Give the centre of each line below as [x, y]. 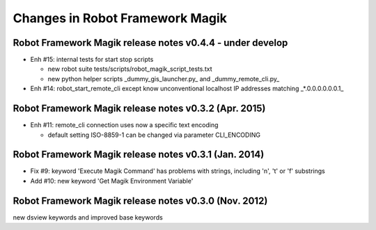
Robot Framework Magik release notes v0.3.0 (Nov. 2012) [140, 200]
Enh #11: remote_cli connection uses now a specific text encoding [124, 125]
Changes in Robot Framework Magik [120, 18]
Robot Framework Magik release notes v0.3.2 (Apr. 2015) [139, 109]
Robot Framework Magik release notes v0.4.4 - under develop [150, 43]
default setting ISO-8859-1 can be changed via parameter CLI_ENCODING [154, 135]
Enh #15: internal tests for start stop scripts [92, 60]
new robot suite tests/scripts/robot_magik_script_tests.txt [130, 69]
